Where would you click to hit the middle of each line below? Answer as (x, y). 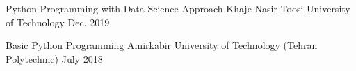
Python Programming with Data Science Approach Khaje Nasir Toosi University (178, 8)
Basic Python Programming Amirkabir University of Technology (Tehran (162, 45)
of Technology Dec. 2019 (58, 22)
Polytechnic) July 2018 (54, 58)
